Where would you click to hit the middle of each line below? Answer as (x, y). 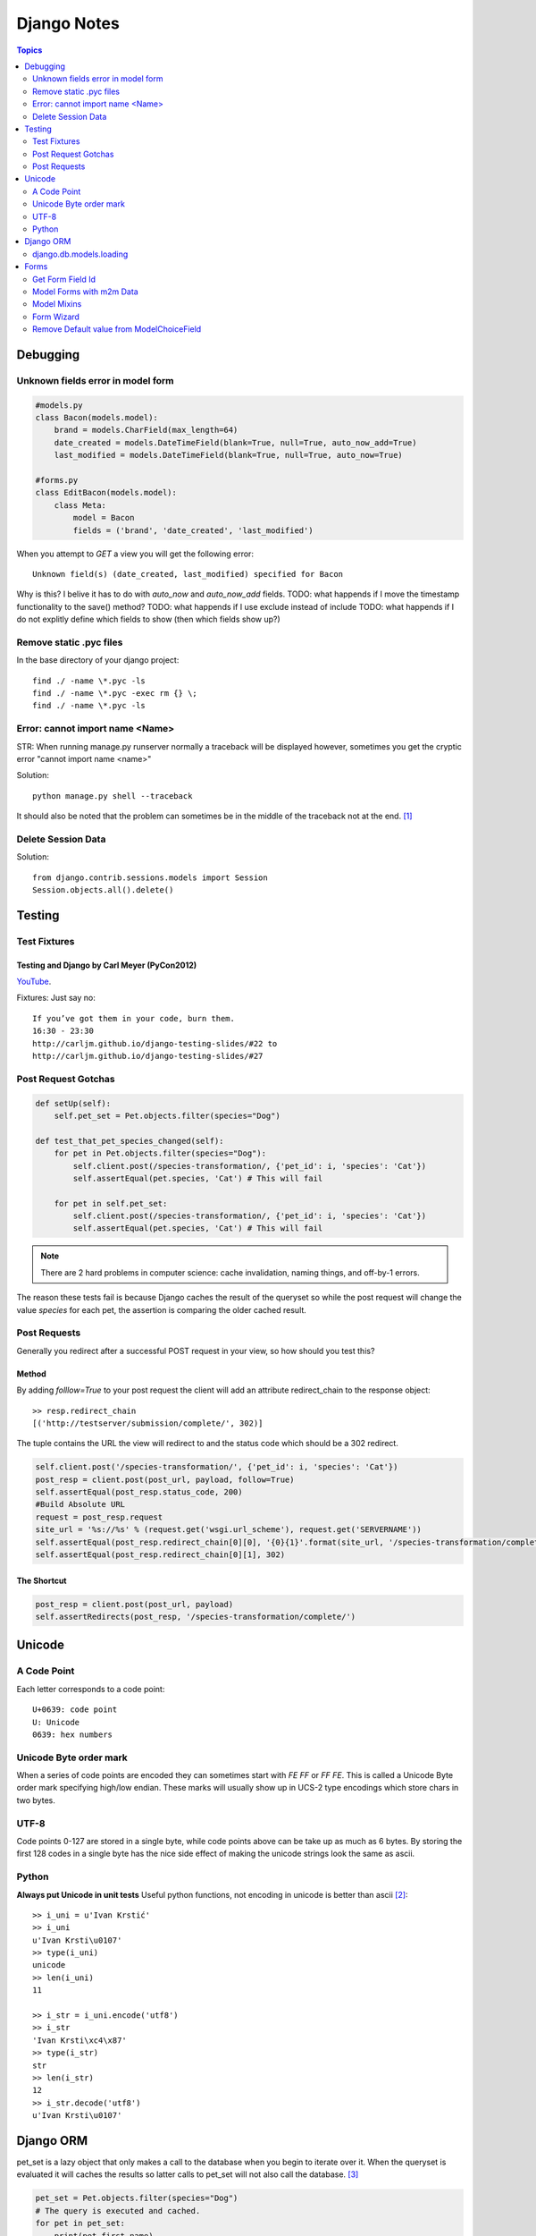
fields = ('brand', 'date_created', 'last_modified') (193, 530)
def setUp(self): (73, 1103)
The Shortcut (42, 1580)
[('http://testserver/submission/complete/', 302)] (148, 1423)
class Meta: (80, 505)
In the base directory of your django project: (98, 660)
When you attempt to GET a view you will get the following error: (135, 554)
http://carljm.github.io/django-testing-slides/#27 (148, 1056)
